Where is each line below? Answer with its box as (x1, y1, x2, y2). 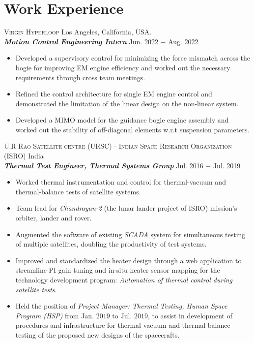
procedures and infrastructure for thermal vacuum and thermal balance (15, 320, 230, 330)
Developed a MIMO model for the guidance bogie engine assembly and (15, 115, 229, 125)
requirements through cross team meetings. (15, 72, 145, 82)
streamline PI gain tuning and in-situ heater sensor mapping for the (15, 265, 220, 275)
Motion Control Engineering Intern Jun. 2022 (4, 36, 158, 46)
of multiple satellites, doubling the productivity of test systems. (15, 239, 207, 249)
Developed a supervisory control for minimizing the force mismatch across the (15, 53, 250, 63)
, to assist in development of (147, 310, 232, 320)
